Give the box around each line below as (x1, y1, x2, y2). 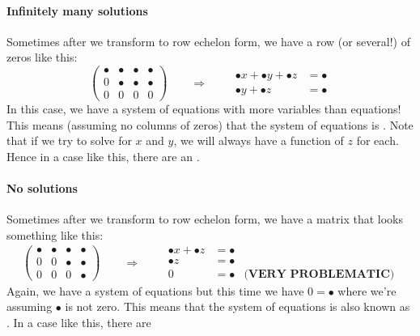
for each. (356, 132, 399, 149)
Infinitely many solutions (6, 2, 148, 19)
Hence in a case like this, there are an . (6, 147, 200, 164)
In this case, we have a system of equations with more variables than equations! (6, 100, 401, 117)
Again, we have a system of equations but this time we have (6, 282, 304, 299)
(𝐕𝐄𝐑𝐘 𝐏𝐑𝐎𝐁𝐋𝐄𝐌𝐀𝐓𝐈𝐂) (244, 268, 395, 280)
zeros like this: (6, 49, 78, 66)
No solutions (6, 180, 78, 197)
